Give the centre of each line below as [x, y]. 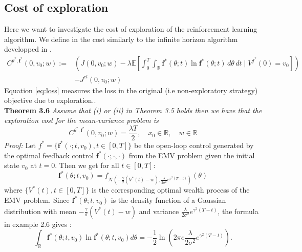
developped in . [28, 49]
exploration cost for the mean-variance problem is [81, 120]
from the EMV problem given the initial [192, 155]
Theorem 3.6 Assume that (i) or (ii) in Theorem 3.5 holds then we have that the [133, 110]
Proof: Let [20, 145]
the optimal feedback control [49, 155]
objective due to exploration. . [50, 100]
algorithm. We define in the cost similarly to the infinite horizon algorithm [121, 39]
